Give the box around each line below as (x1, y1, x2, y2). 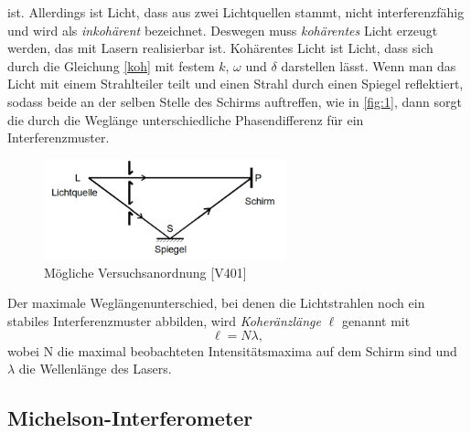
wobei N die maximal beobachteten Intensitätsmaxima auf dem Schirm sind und (7, 341, 457, 360)
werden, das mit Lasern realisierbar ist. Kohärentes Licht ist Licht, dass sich (7, 38, 434, 58)
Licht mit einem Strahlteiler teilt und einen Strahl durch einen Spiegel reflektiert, (7, 74, 464, 93)
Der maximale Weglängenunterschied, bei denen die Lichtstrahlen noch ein (7, 293, 425, 312)
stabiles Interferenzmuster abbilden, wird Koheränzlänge (7, 312, 321, 330)
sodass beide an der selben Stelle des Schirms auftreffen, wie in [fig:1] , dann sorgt (7, 91, 462, 111)
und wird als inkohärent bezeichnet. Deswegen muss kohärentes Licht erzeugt (7, 20, 438, 39)
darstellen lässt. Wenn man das (281, 56, 456, 75)
